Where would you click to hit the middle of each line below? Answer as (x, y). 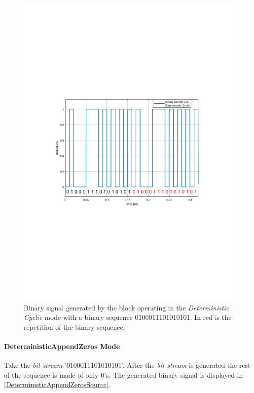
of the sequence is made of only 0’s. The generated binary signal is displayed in (124, 374)
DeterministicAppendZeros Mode (62, 346)
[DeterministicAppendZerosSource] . (57, 384)
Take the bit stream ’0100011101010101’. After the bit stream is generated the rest (127, 365)
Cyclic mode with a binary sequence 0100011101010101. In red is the (128, 317)
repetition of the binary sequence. (74, 327)
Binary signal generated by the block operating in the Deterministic (127, 307)
